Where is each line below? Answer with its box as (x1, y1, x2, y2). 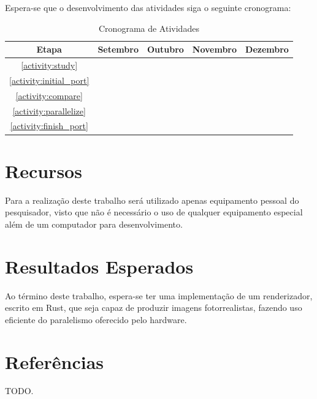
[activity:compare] (15, 89, 83, 102)
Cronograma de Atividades (99, 21, 199, 34)
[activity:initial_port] (9, 73, 90, 86)
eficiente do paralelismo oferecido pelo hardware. (5, 313, 187, 326)
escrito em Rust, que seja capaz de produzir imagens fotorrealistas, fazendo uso (5, 301, 302, 314)
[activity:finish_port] (10, 119, 88, 132)
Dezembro (245, 43, 289, 56)
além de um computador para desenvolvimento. (5, 217, 183, 230)
